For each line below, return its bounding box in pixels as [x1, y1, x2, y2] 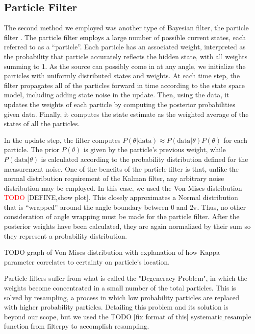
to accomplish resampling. [71, 321, 149, 331]
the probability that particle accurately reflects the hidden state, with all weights [4, 51, 248, 61]
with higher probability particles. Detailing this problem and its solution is [4, 302, 229, 312]
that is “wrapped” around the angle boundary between [4, 201, 169, 212]
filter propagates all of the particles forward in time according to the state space [4, 80, 245, 90]
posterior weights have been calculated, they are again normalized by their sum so [4, 221, 251, 231]
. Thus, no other [197, 201, 246, 212]
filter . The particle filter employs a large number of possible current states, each [4, 32, 246, 42]
